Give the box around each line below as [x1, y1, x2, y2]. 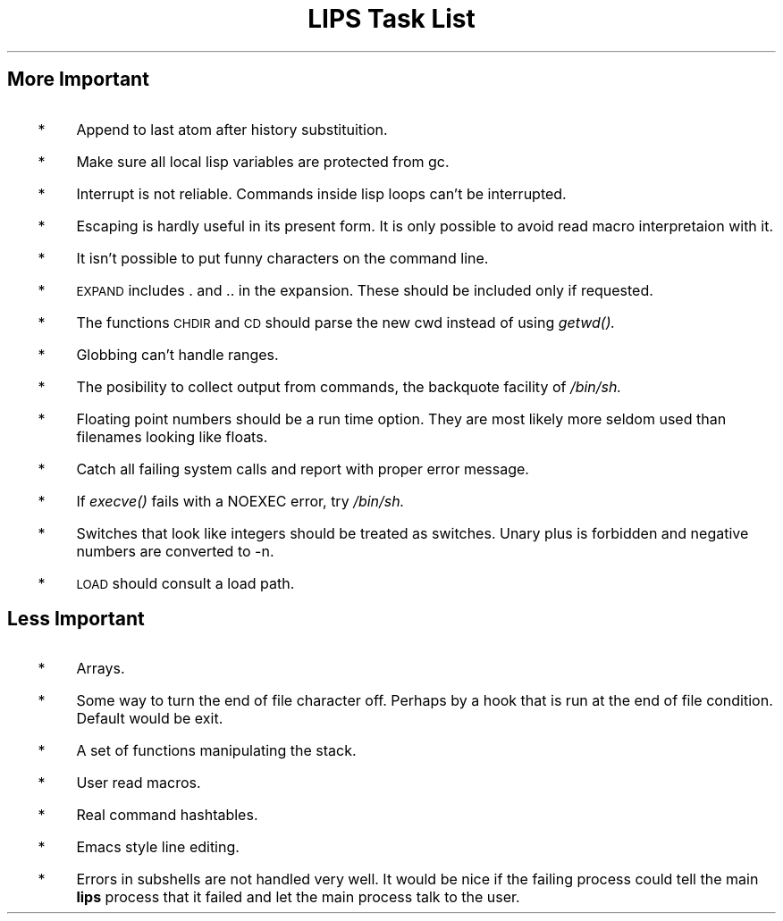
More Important [7, 68, 149, 91]
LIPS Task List [307, 4, 476, 34]
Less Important [7, 607, 145, 631]
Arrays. [76, 659, 125, 678]
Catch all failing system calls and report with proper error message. [76, 459, 529, 478]
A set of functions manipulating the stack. [76, 741, 357, 760]
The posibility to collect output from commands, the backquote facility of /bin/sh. [76, 377, 622, 396]
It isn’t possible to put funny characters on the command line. [76, 248, 489, 267]
